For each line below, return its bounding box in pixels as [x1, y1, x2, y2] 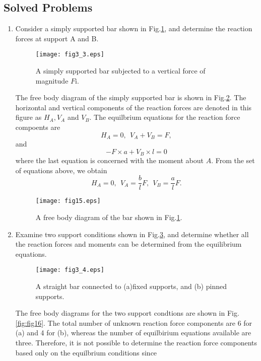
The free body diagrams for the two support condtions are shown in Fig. [15, 308, 239, 318]
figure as [15, 112, 42, 122]
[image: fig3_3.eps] [35, 51, 104, 58]
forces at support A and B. [15, 33, 99, 43]
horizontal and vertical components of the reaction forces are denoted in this [15, 102, 252, 112]
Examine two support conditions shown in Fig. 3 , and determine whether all [15, 229, 249, 239]
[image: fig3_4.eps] [35, 266, 104, 274]
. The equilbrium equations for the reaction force [89, 112, 240, 122]
